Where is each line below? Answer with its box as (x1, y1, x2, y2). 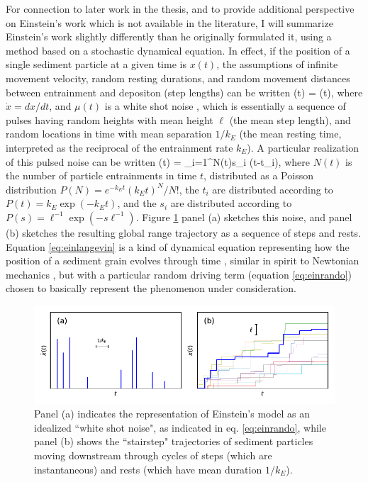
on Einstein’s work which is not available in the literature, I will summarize (6, 15, 333, 30)
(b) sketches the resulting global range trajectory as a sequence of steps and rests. (6, 225, 361, 240)
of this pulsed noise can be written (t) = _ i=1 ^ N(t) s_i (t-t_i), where (6, 154, 310, 169)
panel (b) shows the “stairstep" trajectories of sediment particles (34, 434, 313, 449)
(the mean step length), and (229, 112, 351, 127)
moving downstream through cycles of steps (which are (34, 448, 272, 462)
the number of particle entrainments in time (6, 168, 197, 183)
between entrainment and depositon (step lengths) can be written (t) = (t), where (6, 84, 363, 99)
